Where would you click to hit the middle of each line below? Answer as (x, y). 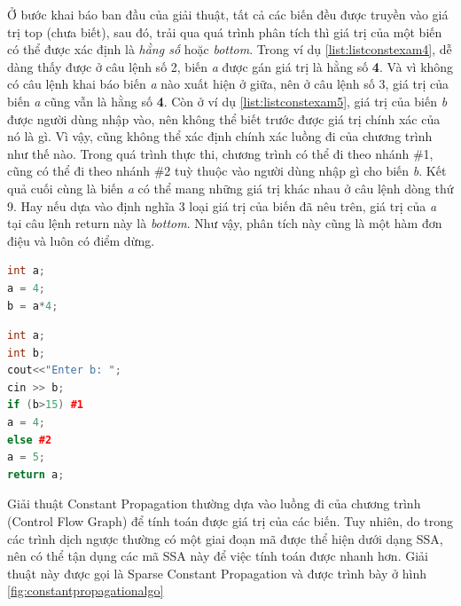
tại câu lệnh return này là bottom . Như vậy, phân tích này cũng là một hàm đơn (225, 223)
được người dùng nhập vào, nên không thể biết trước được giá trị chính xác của (224, 118)
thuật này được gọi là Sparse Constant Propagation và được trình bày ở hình (217, 573)
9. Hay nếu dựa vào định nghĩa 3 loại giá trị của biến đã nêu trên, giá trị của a (222, 205)
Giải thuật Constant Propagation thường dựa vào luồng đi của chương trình (214, 504)
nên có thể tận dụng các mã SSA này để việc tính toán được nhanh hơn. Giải (218, 556)
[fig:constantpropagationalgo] (86, 590)
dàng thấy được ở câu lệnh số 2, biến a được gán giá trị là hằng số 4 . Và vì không (230, 66)
